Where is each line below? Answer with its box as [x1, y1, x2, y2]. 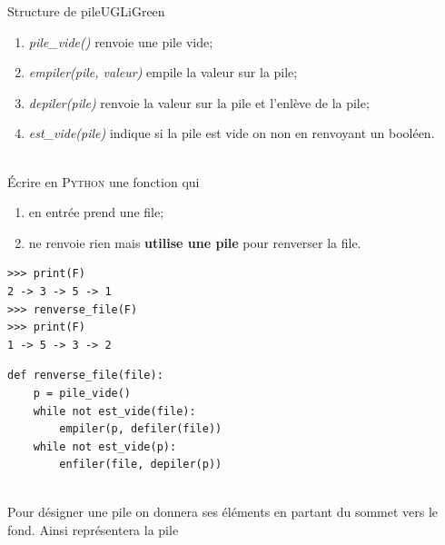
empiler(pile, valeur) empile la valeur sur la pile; [28, 63, 298, 82]
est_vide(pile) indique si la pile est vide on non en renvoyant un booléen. [28, 124, 435, 143]
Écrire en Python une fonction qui [7, 172, 200, 191]
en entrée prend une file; [28, 203, 164, 222]
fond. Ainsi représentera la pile [7, 520, 179, 540]
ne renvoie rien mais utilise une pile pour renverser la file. [28, 233, 361, 252]
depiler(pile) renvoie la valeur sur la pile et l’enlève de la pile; [28, 93, 370, 112]
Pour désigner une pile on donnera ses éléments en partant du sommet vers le [7, 502, 439, 521]
